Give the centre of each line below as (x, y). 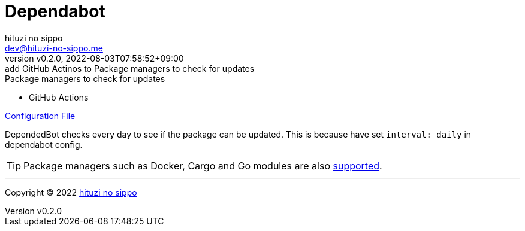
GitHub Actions (59, 97)
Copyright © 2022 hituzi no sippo (71, 192)
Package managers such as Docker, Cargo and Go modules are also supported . (203, 165)
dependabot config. (44, 144)
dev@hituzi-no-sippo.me (54, 48)
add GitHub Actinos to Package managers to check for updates (130, 68)
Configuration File (40, 115)
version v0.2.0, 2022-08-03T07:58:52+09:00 (94, 58)
